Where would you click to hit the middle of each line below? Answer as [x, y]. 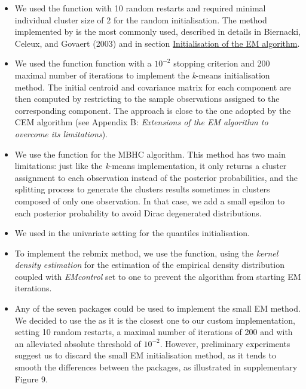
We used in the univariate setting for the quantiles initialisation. [132, 233]
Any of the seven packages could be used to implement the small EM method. [157, 308]
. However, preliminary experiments [225, 343]
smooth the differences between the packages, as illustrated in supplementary [156, 367]
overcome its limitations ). [61, 133]
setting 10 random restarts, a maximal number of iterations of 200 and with [154, 332]
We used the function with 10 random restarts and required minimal [140, 8]
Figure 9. [31, 379]
